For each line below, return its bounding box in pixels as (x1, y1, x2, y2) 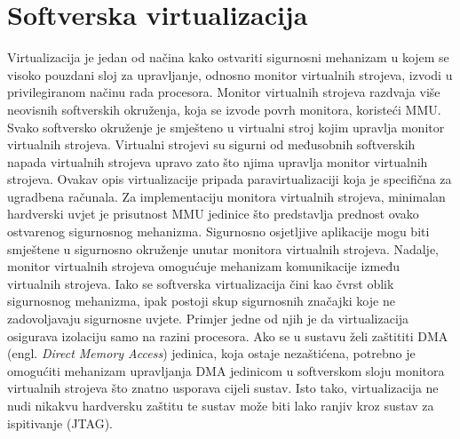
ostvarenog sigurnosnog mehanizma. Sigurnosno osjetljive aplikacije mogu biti (7, 222, 430, 241)
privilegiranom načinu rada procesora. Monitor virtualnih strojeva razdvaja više (7, 83, 440, 101)
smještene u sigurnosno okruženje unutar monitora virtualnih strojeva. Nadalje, (7, 239, 440, 258)
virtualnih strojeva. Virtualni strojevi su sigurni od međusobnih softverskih (7, 135, 416, 154)
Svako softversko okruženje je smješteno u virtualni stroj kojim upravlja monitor (7, 117, 445, 136)
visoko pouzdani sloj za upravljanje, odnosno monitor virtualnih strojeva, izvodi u (7, 65, 453, 84)
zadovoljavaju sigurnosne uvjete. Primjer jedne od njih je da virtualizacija (7, 309, 409, 328)
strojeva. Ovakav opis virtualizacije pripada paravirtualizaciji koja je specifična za (7, 170, 452, 188)
